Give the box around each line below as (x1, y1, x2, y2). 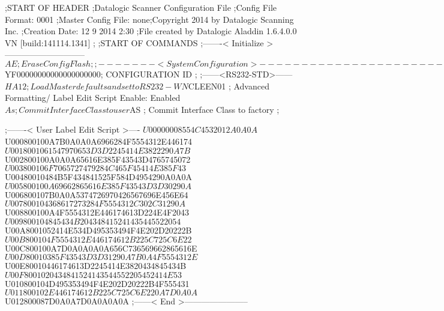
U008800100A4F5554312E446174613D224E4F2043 (5, 206, 190, 219)
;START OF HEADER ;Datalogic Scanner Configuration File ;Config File (5, 1, 277, 13)
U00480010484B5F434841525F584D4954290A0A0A (5, 171, 192, 183)
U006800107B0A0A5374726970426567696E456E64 (5, 188, 188, 201)
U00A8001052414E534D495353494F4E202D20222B (5, 223, 192, 236)
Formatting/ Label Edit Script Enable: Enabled (5, 91, 181, 104)
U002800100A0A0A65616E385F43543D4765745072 (5, 152, 191, 165)
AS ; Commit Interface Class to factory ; (130, 103, 280, 115)
